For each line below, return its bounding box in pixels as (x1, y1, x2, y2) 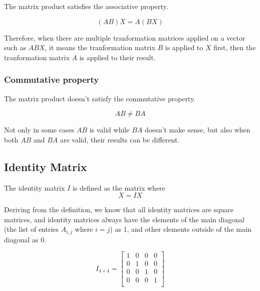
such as (4, 42, 27, 53)
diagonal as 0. (4, 234, 47, 244)
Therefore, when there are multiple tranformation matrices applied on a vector (4, 32, 245, 43)
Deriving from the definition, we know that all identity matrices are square (4, 204, 233, 215)
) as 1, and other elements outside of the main (110, 224, 251, 234)
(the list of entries (4, 224, 59, 234)
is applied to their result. (79, 52, 156, 62)
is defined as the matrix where (72, 182, 165, 193)
